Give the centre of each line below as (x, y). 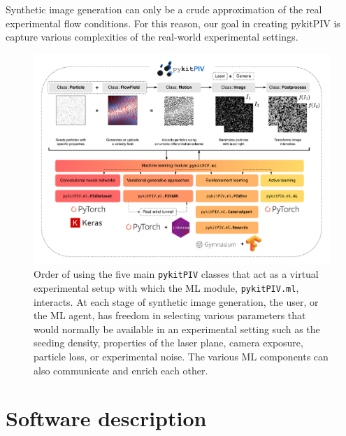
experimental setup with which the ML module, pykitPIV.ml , (166, 287)
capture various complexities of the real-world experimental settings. (152, 37)
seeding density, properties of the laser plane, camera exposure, (168, 343)
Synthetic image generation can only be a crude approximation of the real (164, 9)
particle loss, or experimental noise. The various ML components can (181, 356)
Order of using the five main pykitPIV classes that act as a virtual (176, 274)
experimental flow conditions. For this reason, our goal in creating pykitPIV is (173, 23)
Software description (106, 418)
